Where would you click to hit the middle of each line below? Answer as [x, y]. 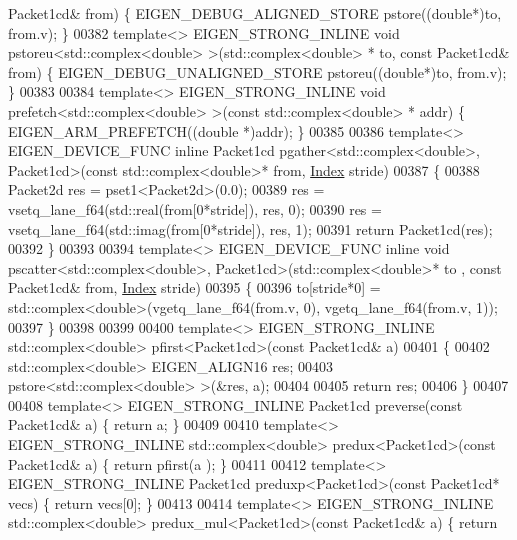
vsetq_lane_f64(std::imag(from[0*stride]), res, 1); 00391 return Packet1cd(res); [250, 228]
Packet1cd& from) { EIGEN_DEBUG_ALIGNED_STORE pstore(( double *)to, [255, 13]
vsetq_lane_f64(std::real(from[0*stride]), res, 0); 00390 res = [195, 208]
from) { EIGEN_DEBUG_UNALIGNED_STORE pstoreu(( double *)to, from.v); [257, 71]
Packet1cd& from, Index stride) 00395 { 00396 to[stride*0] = [194, 287]
